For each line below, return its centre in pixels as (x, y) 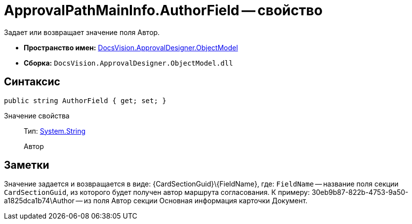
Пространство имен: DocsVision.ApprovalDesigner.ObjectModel (131, 47)
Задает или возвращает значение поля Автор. (82, 32)
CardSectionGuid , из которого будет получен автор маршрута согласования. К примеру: (157, 192)
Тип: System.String (55, 131)
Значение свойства (37, 115)
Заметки (27, 165)
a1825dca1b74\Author (39, 201)
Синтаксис (32, 82)
